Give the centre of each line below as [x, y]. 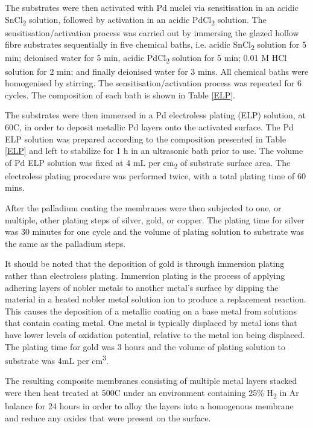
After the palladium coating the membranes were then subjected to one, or [143, 208]
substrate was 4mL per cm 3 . [57, 359]
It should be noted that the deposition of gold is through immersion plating [145, 264]
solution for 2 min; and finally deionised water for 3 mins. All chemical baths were [157, 71]
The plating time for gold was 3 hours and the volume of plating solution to [145, 346]
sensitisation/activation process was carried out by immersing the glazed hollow [152, 32]
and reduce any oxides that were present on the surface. [108, 417]
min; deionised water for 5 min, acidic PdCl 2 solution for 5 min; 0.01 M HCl [146, 59]
